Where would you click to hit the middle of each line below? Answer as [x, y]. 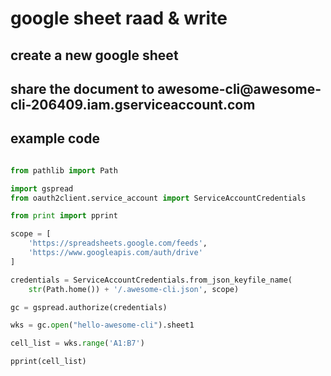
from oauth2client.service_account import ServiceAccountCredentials [158, 198]
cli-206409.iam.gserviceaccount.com [133, 104]
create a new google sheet [94, 55]
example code [55, 138]
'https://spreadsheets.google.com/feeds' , [118, 243]
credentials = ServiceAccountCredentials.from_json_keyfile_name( [151, 280]
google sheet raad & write [119, 18]
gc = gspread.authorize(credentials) [89, 307]
